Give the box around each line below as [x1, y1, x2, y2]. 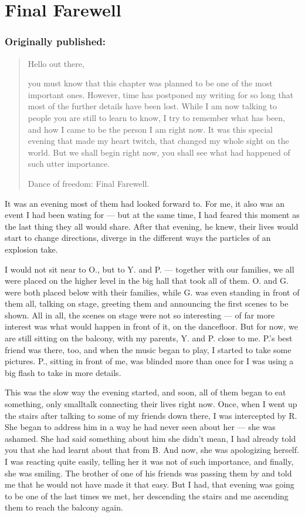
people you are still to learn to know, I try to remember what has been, [28, 111, 286, 123]
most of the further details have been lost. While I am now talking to [28, 100, 277, 112]
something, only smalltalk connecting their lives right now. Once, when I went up [5, 398, 297, 410]
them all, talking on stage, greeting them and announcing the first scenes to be [5, 297, 289, 310]
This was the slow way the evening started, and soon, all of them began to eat [5, 386, 286, 398]
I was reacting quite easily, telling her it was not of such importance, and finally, [5, 455, 294, 467]
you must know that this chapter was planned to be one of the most [28, 77, 273, 89]
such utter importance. [28, 157, 110, 170]
